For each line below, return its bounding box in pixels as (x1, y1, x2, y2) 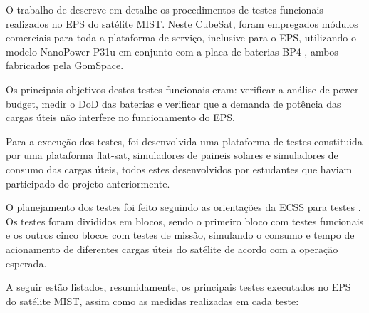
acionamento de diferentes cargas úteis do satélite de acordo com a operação (6, 241, 338, 256)
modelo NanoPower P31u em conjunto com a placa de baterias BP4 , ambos (6, 43, 338, 58)
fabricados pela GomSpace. (6, 58, 124, 73)
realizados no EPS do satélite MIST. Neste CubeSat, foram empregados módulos (6, 16, 358, 31)
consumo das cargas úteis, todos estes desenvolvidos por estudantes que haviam (6, 161, 353, 176)
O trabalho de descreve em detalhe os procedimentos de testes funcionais (6, 2, 323, 16)
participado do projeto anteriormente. (6, 175, 170, 190)
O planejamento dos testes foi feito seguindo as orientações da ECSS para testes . (6, 200, 361, 215)
